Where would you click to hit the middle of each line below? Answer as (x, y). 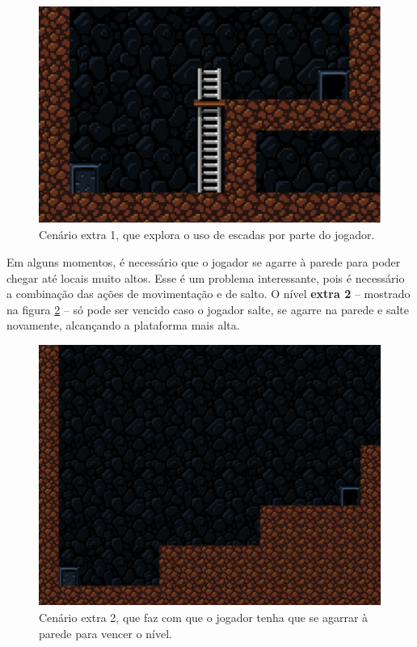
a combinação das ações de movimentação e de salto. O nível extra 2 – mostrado (208, 294)
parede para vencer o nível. (106, 633)
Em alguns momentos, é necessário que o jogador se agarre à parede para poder (204, 262)
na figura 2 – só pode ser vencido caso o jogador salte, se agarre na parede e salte (208, 309)
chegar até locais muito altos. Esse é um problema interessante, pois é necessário (206, 277)
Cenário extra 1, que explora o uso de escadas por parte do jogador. (207, 235)
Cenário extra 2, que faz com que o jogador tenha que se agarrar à (204, 618)
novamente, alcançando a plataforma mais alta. (123, 325)
